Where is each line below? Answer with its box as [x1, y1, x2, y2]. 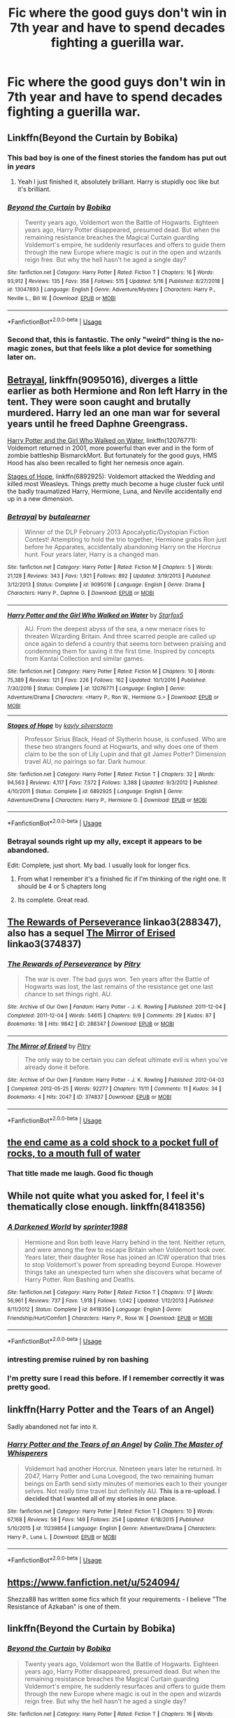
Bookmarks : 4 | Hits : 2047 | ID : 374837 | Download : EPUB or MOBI [7, 1094, 172, 1101]
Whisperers [7, 1448, 48, 1458]
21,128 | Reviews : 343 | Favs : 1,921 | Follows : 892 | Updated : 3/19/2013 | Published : [7, 572, 212, 579]
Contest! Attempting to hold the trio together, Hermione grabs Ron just [24, 535, 227, 544]
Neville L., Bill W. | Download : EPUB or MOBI [7, 295, 116, 302]
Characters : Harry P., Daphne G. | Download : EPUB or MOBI [7, 590, 155, 597]
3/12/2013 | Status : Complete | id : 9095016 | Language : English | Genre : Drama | [7, 581, 205, 588]
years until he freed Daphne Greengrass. [7, 418, 189, 429]
